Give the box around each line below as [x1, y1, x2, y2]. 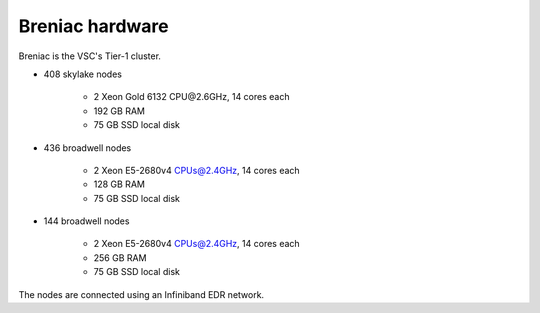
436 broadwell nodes [43, 141, 132, 154]
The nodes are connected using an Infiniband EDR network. [18, 288, 265, 300]
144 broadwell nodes [43, 215, 130, 227]
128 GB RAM [93, 178, 145, 190]
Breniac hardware [18, 15, 169, 37]
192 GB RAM [93, 105, 145, 117]
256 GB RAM [93, 251, 147, 264]
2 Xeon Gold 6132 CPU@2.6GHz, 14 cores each [93, 91, 290, 103]
